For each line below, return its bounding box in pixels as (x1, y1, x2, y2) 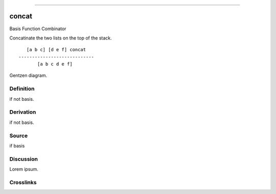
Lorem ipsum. (9, 166, 38, 173)
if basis (9, 142, 25, 148)
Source (9, 132, 28, 139)
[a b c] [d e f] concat (26, 47, 86, 53)
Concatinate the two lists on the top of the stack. (9, 35, 112, 41)
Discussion (9, 155, 38, 162)
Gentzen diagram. (9, 72, 48, 79)
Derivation (9, 109, 36, 116)
